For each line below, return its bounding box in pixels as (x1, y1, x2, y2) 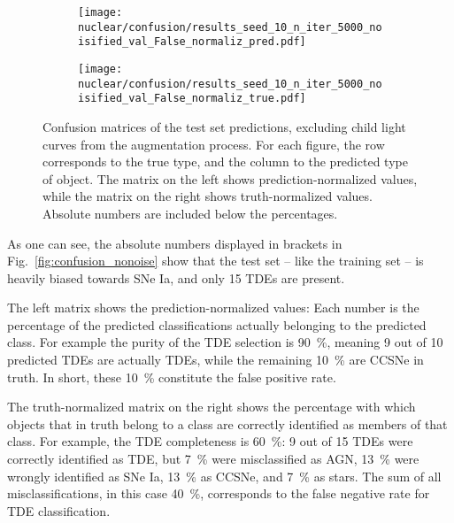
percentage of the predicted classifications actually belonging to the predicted (7, 315, 427, 334)
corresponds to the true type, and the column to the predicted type (42, 152, 408, 171)
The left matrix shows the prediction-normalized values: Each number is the (7, 298, 419, 317)
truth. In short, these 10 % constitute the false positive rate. (7, 367, 336, 386)
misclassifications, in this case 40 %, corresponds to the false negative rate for (7, 484, 430, 503)
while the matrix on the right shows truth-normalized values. (42, 187, 373, 205)
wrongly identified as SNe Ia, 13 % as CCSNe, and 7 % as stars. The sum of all (7, 466, 442, 485)
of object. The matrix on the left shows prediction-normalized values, (42, 169, 418, 188)
